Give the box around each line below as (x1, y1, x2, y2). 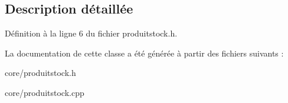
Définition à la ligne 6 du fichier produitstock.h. (5, 27, 178, 39)
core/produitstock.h (5, 67, 76, 79)
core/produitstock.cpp (5, 86, 84, 98)
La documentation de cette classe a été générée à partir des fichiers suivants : (5, 46, 284, 59)
